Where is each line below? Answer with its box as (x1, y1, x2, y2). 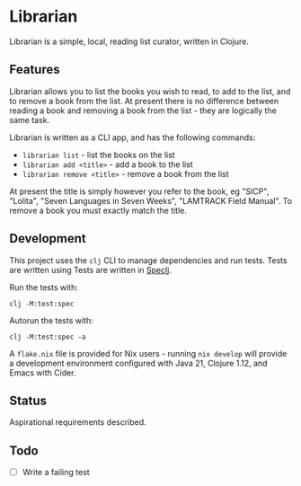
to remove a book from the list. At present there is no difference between (9, 95, 279, 106)
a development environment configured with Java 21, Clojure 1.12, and (9, 358, 268, 368)
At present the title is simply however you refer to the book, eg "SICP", (9, 186, 270, 197)
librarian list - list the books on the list (22, 149, 175, 160)
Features (9, 62, 60, 77)
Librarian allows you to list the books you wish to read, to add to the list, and (9, 85, 291, 96)
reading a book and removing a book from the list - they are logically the (9, 105, 277, 116)
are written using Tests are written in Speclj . (9, 264, 173, 275)
